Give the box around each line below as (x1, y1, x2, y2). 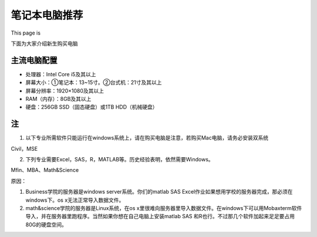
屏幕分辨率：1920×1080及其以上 (25, 87, 104, 94)
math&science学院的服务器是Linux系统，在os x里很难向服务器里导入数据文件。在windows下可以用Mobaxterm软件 (25, 205, 302, 212)
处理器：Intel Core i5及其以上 (25, 70, 96, 77)
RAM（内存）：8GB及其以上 (25, 96, 92, 103)
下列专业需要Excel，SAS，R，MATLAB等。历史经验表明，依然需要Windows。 (25, 156, 214, 163)
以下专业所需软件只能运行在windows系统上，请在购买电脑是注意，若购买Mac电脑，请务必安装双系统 (25, 134, 269, 141)
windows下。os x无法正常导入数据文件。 (25, 197, 124, 204)
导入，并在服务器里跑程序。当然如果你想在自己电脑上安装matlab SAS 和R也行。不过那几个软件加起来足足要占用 (25, 213, 295, 220)
